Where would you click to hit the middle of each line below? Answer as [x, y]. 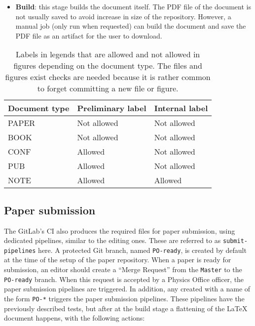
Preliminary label [112, 108]
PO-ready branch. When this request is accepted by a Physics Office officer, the [124, 279]
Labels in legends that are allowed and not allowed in [108, 54]
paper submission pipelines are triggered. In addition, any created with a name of [127, 289]
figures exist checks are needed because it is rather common [108, 77]
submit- [235, 241]
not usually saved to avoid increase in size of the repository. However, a [123, 16]
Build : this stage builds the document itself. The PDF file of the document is [133, 6]
